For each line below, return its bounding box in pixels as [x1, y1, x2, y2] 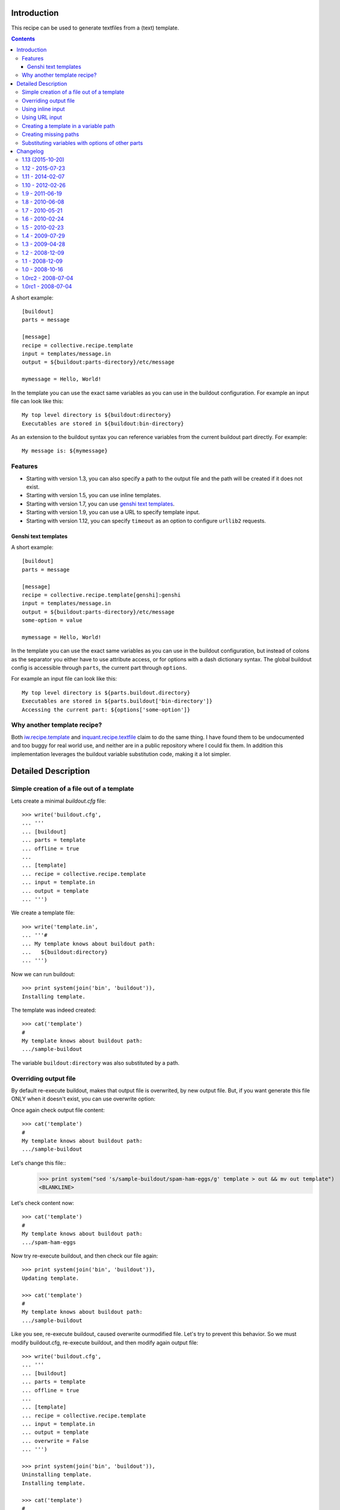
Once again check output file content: [11, 1106, 105, 1114]
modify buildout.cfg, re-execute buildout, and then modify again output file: [11, 1338, 198, 1346]
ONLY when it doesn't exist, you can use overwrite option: [11, 1095, 156, 1102]
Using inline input [22, 106, 65, 113]
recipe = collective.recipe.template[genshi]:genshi [22, 591, 181, 598]
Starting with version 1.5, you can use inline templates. [26, 492, 161, 499]
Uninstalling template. [22, 1471, 92, 1478]
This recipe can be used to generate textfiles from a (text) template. [11, 24, 179, 31]
